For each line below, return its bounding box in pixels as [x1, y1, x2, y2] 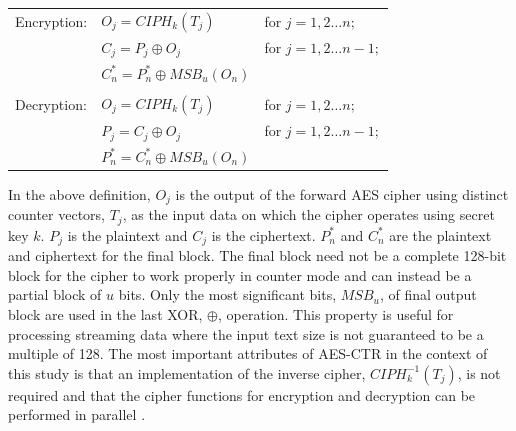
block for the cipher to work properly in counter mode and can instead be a [8, 264, 472, 285]
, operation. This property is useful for [218, 303, 454, 324]
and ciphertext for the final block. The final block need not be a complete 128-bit [8, 245, 507, 266]
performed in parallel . [8, 404, 146, 425]
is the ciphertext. [211, 224, 316, 245]
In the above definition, [8, 183, 151, 204]
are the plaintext [389, 224, 492, 245]
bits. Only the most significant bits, [118, 284, 337, 305]
